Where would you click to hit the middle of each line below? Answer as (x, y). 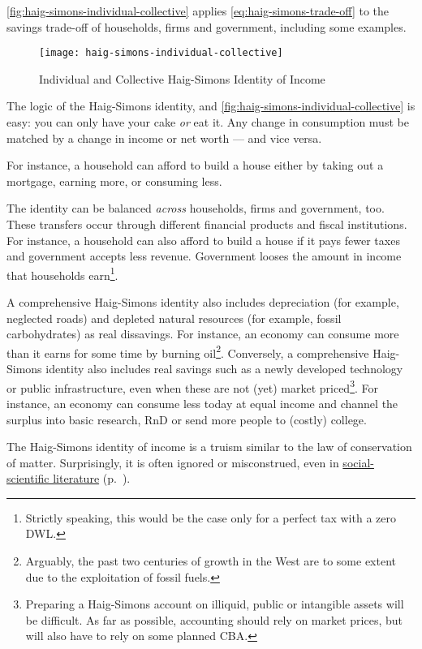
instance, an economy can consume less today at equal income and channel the (202, 403)
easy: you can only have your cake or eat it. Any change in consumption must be (208, 122)
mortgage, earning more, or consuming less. (114, 181)
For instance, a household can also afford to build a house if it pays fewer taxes (203, 240)
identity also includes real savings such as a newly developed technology (224, 369)
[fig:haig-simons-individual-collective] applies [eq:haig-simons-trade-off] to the (198, 11)
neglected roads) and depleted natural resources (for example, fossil (174, 318)
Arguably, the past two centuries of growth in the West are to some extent (211, 561)
